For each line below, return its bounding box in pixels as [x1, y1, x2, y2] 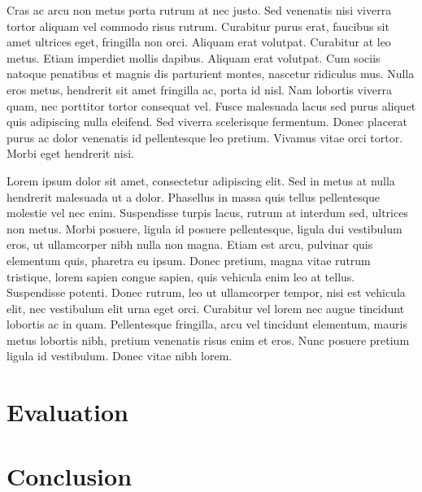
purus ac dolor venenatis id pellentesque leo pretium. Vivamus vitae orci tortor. [7, 128, 403, 146]
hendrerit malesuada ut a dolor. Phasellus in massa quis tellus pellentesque [7, 188, 381, 205]
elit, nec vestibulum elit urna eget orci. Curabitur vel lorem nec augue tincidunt [7, 299, 405, 316]
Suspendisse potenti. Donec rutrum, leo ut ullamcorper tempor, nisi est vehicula [7, 284, 406, 301]
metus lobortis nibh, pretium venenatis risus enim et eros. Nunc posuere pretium [7, 331, 410, 348]
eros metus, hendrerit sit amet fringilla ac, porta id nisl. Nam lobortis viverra [7, 81, 392, 98]
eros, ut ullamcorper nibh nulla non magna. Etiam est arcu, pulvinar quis [7, 236, 373, 253]
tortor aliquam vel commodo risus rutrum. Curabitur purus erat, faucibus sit [7, 17, 389, 34]
